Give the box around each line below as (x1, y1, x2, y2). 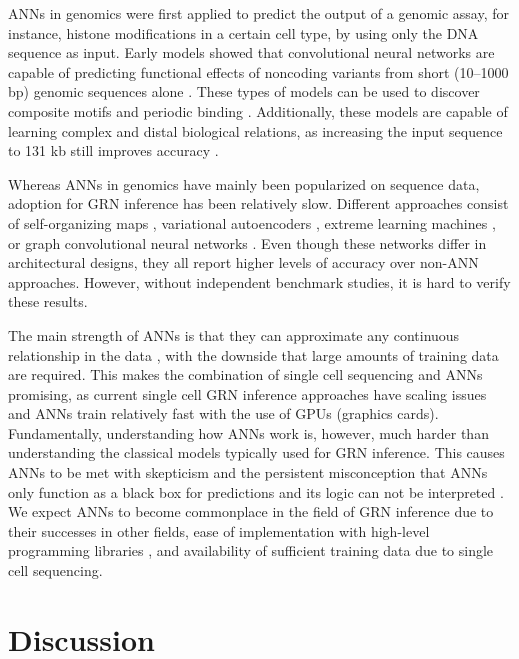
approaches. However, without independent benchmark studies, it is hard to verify (8, 271, 511, 292)
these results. (8, 291, 88, 312)
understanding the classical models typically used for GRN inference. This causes (8, 442, 505, 463)
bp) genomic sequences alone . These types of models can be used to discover (8, 81, 480, 102)
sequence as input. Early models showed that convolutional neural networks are (8, 42, 495, 63)
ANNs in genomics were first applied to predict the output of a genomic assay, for (8, 3, 510, 23)
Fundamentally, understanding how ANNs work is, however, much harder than (8, 422, 489, 443)
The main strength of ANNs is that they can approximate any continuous (8, 324, 460, 345)
